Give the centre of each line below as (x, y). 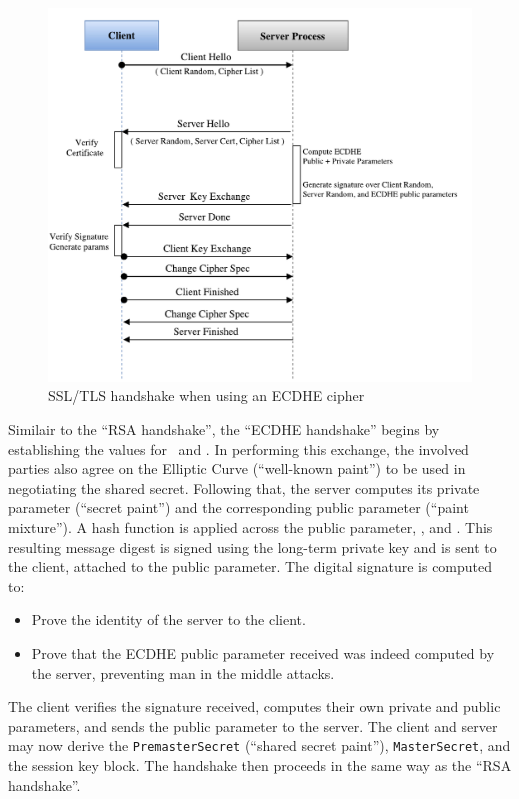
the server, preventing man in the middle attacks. (183, 672)
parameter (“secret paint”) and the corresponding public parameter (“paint (238, 507)
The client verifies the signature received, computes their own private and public (254, 706)
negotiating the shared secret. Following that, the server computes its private (244, 487)
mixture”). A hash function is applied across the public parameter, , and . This (250, 527)
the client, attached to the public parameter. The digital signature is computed (250, 566)
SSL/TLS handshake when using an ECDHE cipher (206, 395)
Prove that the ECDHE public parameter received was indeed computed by (263, 653)
